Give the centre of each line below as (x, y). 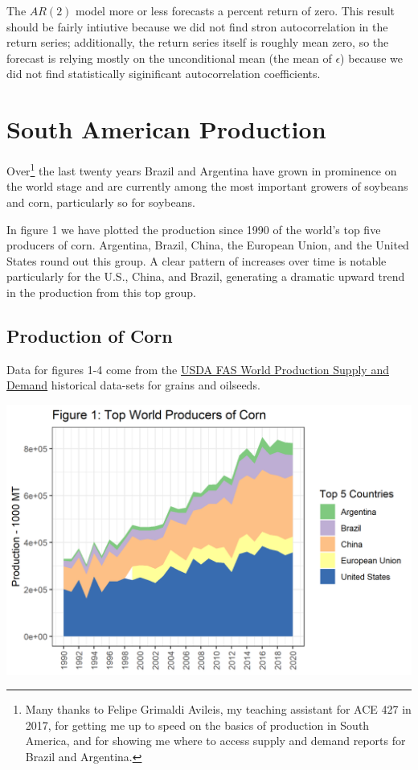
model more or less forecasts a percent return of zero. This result (236, 10)
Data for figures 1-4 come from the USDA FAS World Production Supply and (198, 369)
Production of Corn (90, 335)
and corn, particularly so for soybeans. (101, 202)
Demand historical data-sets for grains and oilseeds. (133, 385)
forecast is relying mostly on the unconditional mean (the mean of (169, 58)
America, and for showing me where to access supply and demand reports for (215, 741)
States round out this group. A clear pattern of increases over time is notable (197, 260)
